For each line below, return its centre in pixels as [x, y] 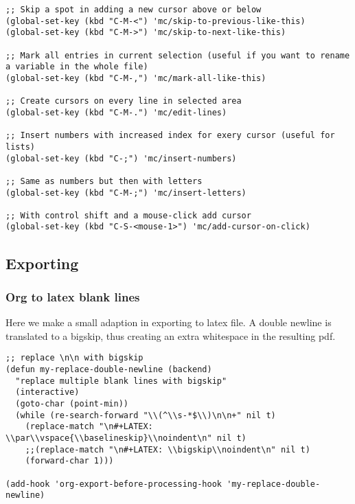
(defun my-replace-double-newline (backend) [109, 369]
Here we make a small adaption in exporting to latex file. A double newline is [169, 322]
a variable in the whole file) [77, 67]
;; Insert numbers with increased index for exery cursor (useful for [170, 136]
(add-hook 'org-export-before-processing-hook [114, 484]
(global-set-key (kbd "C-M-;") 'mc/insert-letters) [126, 193]
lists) [20, 147]
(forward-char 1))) [69, 461]
